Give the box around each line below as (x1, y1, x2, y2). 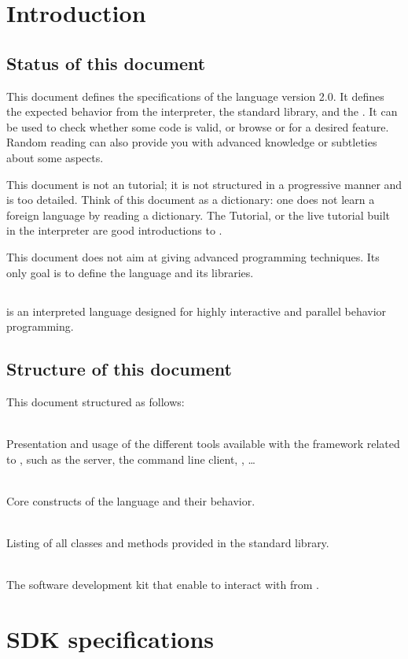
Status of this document (6, 50, 206, 75)
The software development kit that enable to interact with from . (6, 576, 320, 593)
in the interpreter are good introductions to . (6, 222, 222, 239)
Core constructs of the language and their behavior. (6, 492, 255, 509)
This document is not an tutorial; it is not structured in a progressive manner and (6, 176, 402, 192)
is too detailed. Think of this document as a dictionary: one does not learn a (6, 191, 375, 208)
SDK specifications (6, 623, 215, 655)
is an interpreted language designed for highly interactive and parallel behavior (6, 302, 387, 319)
